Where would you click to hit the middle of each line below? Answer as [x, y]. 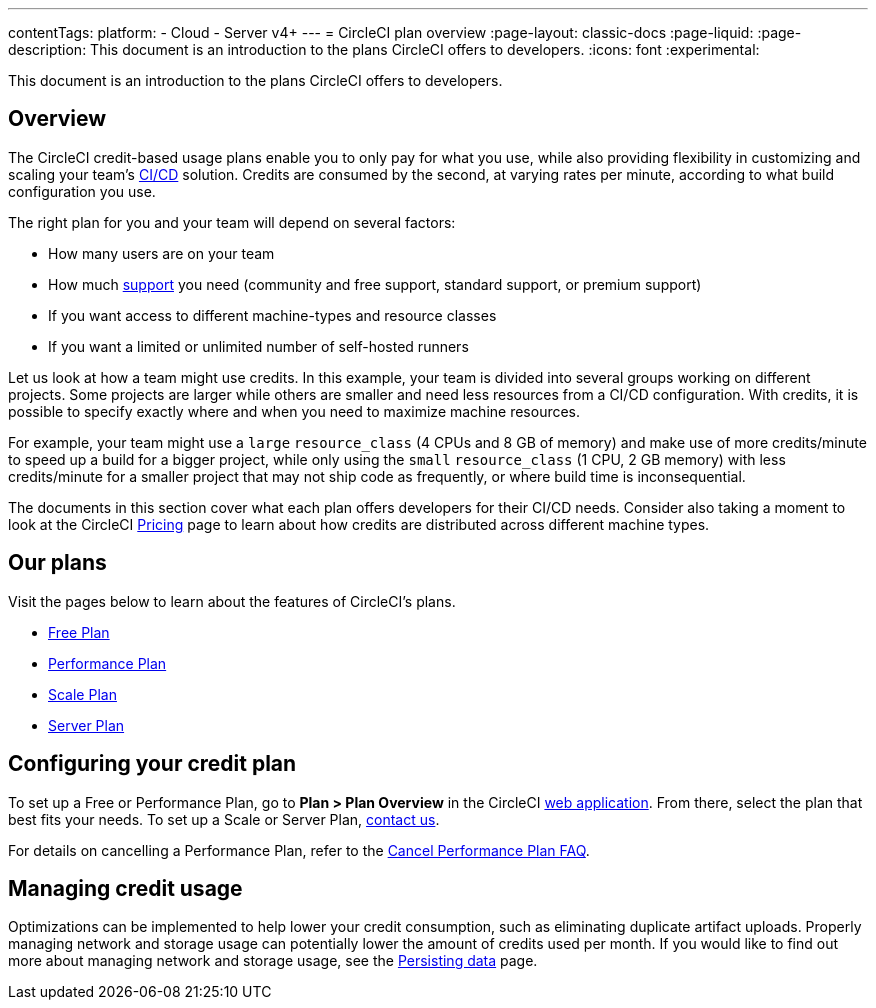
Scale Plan [82, 694]
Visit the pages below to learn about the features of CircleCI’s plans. [232, 601]
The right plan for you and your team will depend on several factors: [232, 222]
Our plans [57, 563]
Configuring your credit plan [152, 764]
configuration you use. [82, 191]
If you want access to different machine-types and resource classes [272, 315]
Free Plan [79, 632]
